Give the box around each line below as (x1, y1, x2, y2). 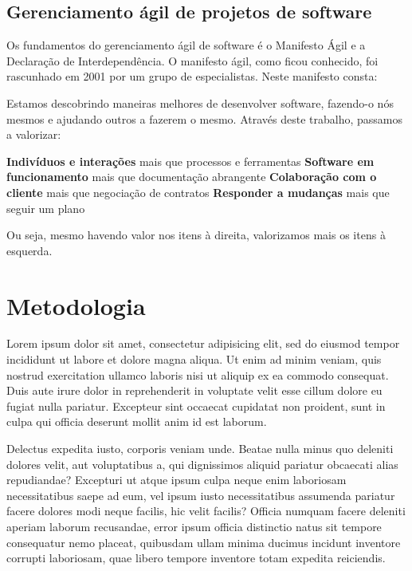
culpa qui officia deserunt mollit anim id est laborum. (6, 413, 267, 430)
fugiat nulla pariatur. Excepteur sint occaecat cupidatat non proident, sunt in (6, 397, 386, 414)
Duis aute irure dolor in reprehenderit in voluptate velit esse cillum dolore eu (6, 382, 383, 399)
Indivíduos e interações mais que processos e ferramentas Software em (6, 152, 375, 169)
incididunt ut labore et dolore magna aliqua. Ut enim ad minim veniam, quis (6, 351, 382, 368)
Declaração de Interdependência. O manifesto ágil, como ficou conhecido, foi (6, 52, 379, 69)
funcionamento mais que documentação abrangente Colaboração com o (6, 168, 377, 185)
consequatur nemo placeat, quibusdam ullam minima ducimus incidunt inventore (6, 534, 401, 550)
